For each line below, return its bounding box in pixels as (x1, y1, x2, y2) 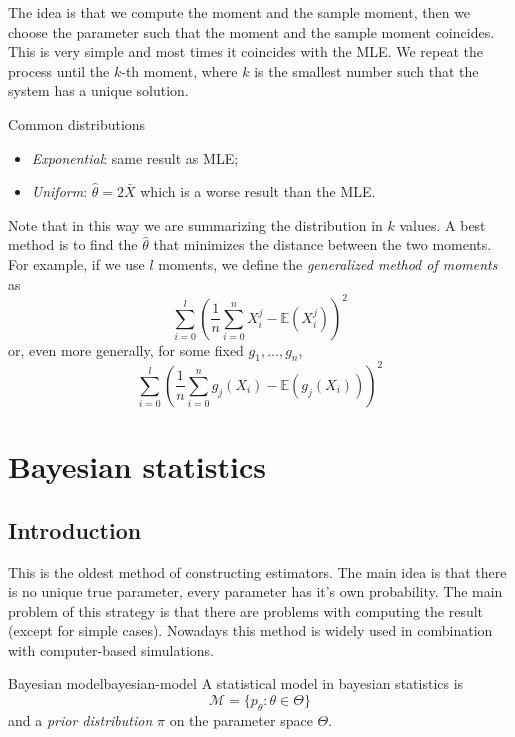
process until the (8, 60, 110, 81)
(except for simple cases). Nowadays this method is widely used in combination (8, 620, 493, 641)
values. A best (399, 214, 486, 235)
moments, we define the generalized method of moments (158, 253, 498, 274)
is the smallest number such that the (254, 60, 479, 81)
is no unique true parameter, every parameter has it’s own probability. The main (8, 581, 503, 602)
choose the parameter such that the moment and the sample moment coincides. (8, 21, 495, 42)
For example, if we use (8, 253, 145, 274)
